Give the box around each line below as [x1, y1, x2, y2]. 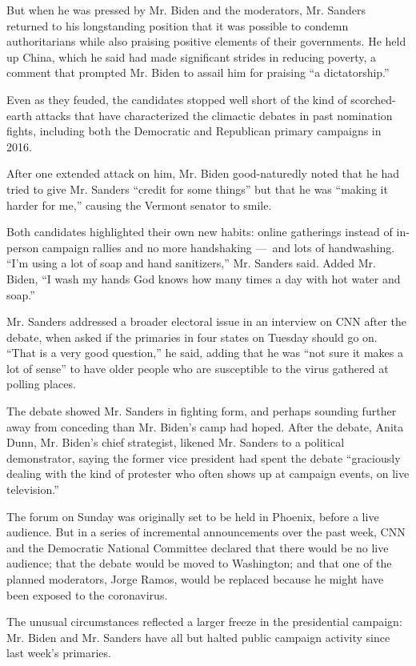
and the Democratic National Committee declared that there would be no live [6, 539, 389, 556]
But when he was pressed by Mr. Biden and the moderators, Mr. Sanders [6, 2, 366, 18]
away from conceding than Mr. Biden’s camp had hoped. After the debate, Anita [6, 418, 404, 435]
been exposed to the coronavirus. [6, 586, 168, 603]
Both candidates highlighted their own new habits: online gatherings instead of [6, 223, 393, 240]
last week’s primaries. [6, 644, 111, 661]
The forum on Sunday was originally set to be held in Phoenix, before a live [6, 508, 379, 524]
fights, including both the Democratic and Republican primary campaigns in [6, 122, 382, 139]
